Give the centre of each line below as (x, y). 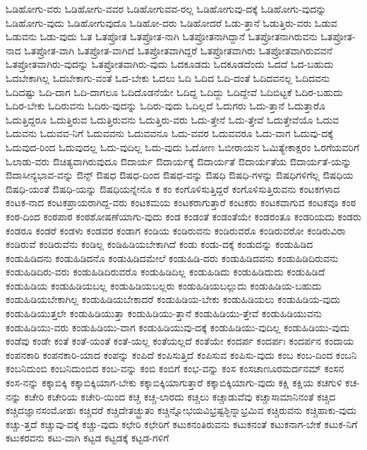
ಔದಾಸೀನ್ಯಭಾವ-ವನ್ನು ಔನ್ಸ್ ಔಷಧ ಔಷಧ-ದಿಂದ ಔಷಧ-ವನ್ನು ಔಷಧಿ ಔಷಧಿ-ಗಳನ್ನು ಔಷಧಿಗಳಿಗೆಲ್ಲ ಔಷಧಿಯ (180, 175)
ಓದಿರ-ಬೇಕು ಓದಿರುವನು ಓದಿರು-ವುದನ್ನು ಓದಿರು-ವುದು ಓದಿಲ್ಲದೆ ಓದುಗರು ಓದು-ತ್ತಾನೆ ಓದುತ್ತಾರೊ (166, 106)
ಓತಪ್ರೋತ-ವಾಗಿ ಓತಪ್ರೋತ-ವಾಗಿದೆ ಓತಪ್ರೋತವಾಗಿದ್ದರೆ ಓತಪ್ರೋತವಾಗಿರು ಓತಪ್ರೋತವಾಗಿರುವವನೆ (178, 50)
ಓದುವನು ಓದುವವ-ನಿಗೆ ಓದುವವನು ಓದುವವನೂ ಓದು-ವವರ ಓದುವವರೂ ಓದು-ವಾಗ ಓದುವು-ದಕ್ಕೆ (169, 133)
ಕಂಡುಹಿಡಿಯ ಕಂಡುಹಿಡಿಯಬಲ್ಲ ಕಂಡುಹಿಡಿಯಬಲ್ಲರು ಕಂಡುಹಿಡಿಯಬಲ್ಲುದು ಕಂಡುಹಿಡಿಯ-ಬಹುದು (164, 285)
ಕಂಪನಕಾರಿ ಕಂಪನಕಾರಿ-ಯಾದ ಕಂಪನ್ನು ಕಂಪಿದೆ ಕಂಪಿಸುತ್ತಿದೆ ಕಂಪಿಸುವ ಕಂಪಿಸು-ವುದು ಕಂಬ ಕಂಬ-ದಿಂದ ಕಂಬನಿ (181, 354)
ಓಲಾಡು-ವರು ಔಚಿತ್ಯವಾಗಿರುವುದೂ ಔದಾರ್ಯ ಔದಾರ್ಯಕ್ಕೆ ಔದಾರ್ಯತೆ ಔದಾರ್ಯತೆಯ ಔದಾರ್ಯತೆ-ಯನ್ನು (179, 161)
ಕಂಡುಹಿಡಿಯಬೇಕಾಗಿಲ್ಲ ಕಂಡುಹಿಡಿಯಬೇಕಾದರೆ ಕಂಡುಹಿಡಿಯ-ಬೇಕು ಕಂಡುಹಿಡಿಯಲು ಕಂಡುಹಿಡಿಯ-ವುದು (173, 299)
